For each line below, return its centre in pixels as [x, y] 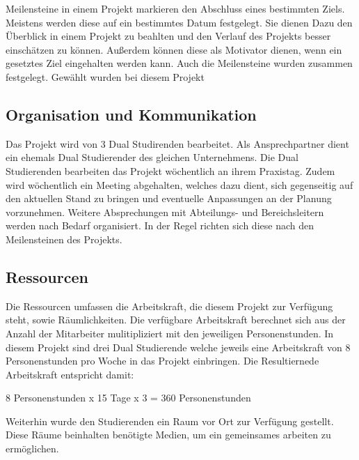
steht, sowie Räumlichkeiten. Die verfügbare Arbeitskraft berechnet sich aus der [176, 320]
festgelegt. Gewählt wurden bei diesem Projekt [105, 76]
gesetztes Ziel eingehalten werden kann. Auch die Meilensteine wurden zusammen [179, 63]
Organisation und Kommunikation [131, 114]
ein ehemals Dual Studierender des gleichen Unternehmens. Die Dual [152, 157]
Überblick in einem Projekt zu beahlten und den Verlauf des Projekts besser [168, 36]
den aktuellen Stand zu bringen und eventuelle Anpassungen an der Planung [169, 198]
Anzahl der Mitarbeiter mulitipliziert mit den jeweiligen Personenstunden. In [170, 333]
